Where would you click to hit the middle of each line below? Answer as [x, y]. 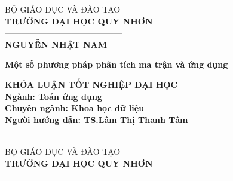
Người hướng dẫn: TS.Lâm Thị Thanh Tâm [96, 119]
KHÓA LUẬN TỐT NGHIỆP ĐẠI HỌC [91, 84]
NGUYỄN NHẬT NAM [56, 44]
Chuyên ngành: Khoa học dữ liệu [75, 108]
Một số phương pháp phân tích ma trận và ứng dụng [116, 64]
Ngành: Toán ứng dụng [53, 96]
